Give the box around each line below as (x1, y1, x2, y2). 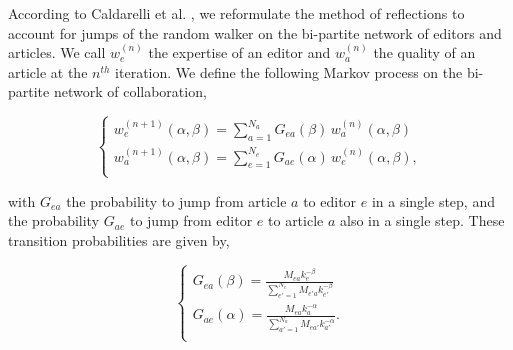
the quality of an (373, 42, 476, 63)
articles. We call (8, 42, 106, 63)
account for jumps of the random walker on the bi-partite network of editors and (8, 22, 502, 43)
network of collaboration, (53, 81, 207, 102)
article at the (8, 61, 88, 82)
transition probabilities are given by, (8, 229, 230, 250)
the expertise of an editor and (148, 42, 331, 63)
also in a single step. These (340, 210, 505, 231)
